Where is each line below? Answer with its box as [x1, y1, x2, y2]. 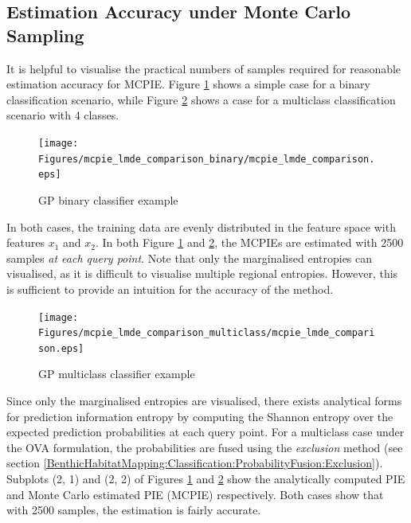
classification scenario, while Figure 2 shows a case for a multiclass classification [6, 91, 396, 107]
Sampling [6, 22, 84, 47]
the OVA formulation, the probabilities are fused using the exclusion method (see [6, 439, 403, 455]
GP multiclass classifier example [38, 365, 195, 382]
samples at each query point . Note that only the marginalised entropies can [6, 249, 373, 266]
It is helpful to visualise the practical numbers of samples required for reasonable [6, 60, 401, 76]
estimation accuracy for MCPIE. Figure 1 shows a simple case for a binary [6, 76, 370, 92]
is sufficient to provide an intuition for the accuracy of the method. [6, 280, 334, 297]
